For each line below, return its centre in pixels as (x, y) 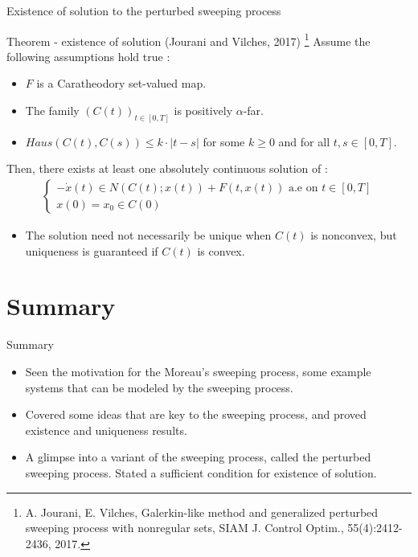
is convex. (221, 250)
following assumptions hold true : (88, 56)
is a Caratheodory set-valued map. (121, 83)
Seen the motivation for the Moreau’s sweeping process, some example (198, 372)
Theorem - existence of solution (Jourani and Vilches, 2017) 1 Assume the (189, 39)
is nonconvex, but (354, 235)
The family (52, 111)
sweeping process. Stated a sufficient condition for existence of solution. (201, 472)
